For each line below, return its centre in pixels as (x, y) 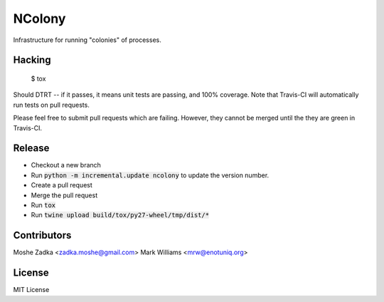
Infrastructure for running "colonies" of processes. (87, 40)
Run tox (43, 205)
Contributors (42, 235)
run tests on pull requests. (52, 105)
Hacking (32, 60)
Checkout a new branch (66, 165)
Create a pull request (62, 185)
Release (31, 149)
